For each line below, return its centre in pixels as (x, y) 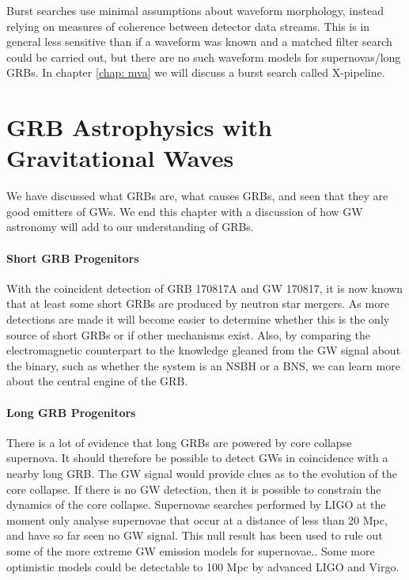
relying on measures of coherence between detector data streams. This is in (188, 26)
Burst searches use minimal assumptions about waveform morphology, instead (195, 10)
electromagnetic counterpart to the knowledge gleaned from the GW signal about (204, 350)
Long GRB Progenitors (71, 412)
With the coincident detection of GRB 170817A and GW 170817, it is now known (205, 288)
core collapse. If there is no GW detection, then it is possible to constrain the (194, 489)
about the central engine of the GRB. (97, 381)
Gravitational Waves (120, 158)
